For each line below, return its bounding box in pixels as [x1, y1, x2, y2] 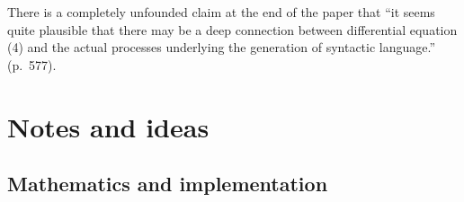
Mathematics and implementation [7, 170, 328, 198]
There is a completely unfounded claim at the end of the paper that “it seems [7, 3, 435, 21]
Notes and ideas [7, 108, 210, 145]
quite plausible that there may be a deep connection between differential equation [7, 20, 458, 39]
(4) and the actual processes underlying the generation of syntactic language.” [7, 38, 436, 57]
